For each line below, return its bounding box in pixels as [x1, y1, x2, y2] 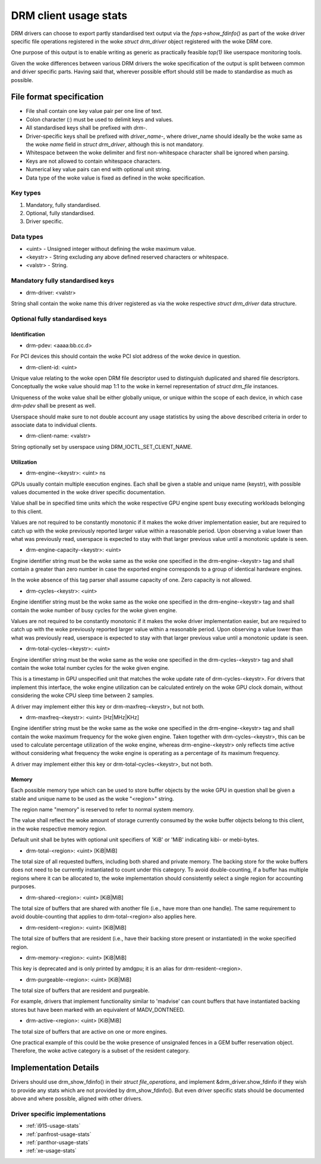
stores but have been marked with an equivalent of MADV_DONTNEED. [11, 1006, 185, 1013]
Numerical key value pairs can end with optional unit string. [26, 166, 172, 173]
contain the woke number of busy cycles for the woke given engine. [11, 606, 178, 614]
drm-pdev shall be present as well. [11, 402, 96, 410]
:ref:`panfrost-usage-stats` [26, 1130, 92, 1138]
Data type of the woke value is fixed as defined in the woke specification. [26, 174, 205, 181]
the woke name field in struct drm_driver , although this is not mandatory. [26, 140, 204, 148]
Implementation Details [11, 1063, 99, 1073]
